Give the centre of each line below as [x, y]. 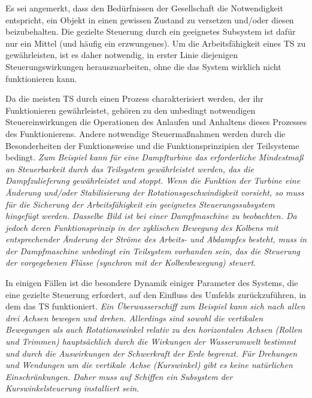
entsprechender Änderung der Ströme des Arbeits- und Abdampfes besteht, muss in [156, 239]
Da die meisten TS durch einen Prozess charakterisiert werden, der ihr [134, 98]
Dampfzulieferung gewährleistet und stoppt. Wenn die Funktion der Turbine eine [153, 180]
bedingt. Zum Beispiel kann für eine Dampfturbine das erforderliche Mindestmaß [155, 157]
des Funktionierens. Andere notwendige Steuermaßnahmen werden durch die [146, 133]
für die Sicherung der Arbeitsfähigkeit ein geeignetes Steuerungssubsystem [140, 204]
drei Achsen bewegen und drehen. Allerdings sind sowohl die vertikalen [134, 318]
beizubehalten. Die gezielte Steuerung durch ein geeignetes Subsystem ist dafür [151, 31]
